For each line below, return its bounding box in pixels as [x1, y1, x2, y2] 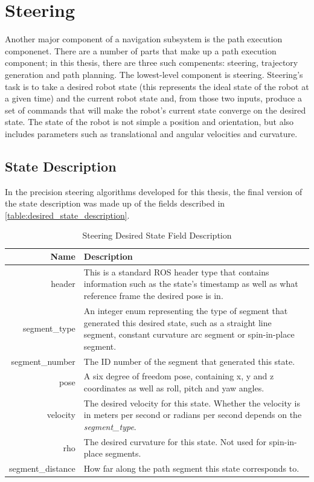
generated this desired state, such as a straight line [83, 316, 272, 329]
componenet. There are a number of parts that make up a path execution [5, 44, 277, 57]
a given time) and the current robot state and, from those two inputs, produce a [5, 92, 302, 104]
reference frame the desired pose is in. [83, 289, 223, 302]
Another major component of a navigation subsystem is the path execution [5, 33, 283, 45]
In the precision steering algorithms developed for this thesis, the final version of [5, 185, 303, 198]
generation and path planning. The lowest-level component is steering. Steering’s [5, 68, 303, 80]
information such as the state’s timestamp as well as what [83, 277, 298, 290]
